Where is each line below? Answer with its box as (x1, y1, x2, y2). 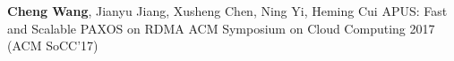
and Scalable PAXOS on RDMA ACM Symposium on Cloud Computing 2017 (7, 19, 435, 37)
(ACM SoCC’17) (7, 36, 99, 55)
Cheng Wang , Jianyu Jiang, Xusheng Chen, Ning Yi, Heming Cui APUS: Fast (7, 2, 448, 19)
